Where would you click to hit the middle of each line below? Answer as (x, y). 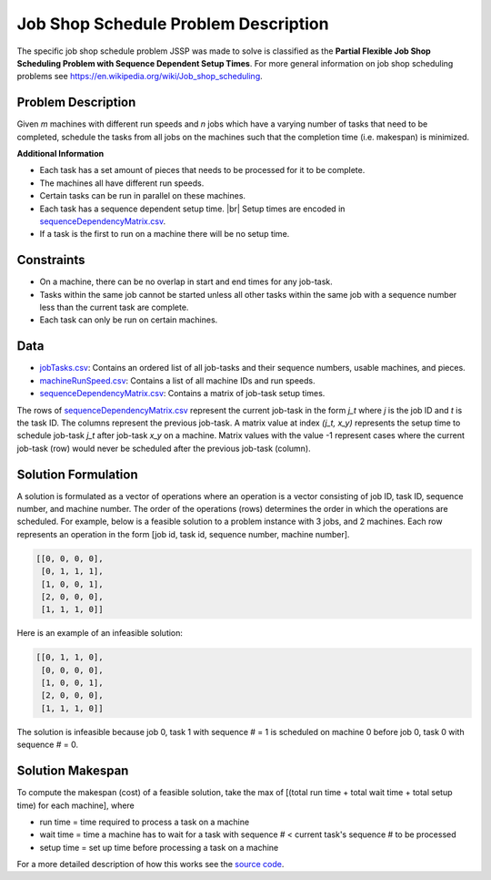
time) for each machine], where (76, 805)
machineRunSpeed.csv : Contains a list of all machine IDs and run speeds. (177, 380)
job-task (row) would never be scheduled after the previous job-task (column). (164, 448)
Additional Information (60, 154)
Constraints (51, 260)
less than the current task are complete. (114, 307)
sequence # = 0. (48, 745)
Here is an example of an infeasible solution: (100, 633)
